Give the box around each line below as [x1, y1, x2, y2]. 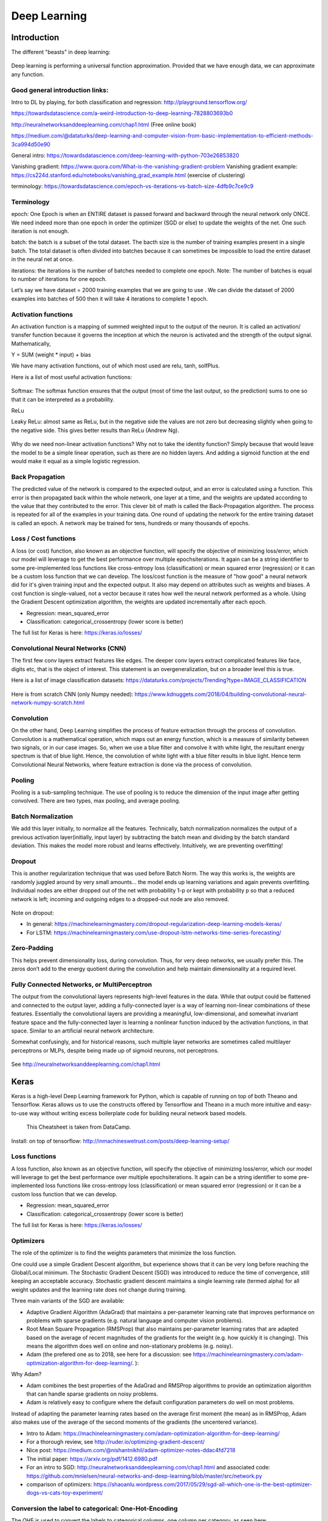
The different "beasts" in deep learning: [11, 49, 111, 56]
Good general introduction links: [11, 86, 109, 94]
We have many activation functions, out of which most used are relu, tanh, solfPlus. [11, 362, 220, 369]
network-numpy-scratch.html [11, 699, 85, 706]
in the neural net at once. [11, 256, 74, 263]
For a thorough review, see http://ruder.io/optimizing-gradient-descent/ [26, 1438, 205, 1445]
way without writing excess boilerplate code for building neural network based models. [29, 1109, 247, 1116]
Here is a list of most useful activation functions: [11, 373, 132, 380]
